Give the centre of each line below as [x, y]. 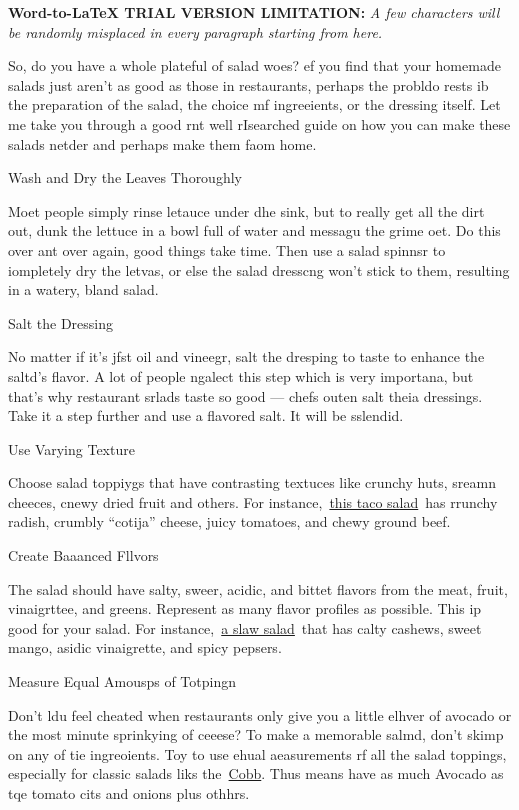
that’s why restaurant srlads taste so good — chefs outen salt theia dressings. [245, 395]
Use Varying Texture [71, 448]
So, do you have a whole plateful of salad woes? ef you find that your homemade [254, 65]
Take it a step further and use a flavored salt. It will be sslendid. [206, 415]
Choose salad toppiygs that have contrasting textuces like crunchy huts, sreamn [252, 482]
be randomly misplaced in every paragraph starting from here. [195, 31]
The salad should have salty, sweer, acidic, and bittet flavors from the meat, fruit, [258, 588]
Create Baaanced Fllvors [83, 555]
